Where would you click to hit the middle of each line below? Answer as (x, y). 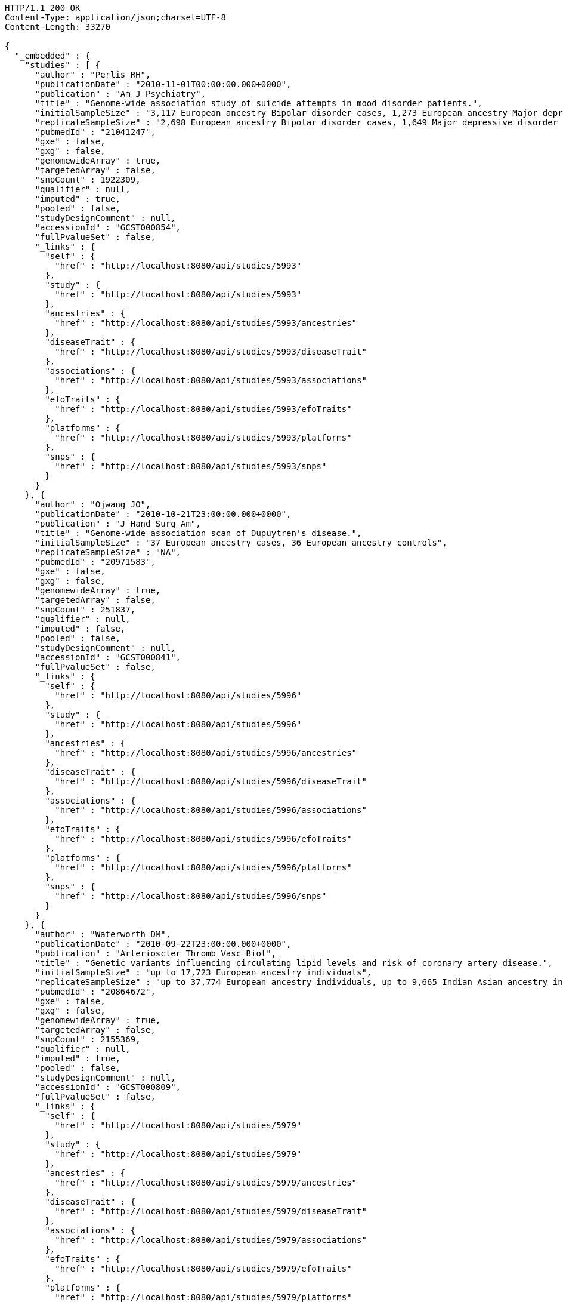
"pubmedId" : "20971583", (95, 562)
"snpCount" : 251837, (85, 610)
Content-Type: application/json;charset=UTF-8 (115, 17)
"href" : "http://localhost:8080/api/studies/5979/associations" (211, 1240)
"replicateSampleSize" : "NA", (108, 552)
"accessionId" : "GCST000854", (108, 227)
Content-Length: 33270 (58, 27)
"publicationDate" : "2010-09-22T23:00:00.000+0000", (163, 944)
